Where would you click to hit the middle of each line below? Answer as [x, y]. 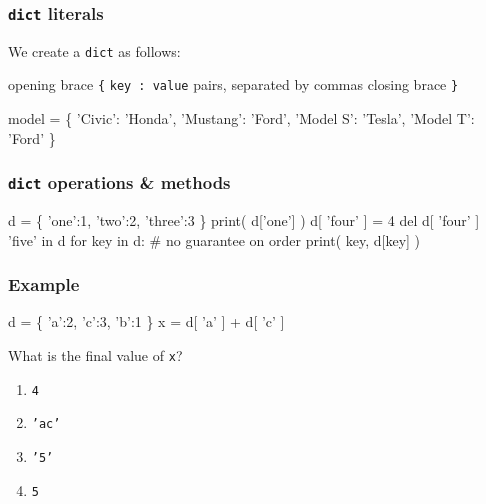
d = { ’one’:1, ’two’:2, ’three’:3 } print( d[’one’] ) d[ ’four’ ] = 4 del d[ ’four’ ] [244, 220]
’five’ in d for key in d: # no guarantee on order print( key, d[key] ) [214, 239]
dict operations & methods [119, 182]
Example [44, 284]
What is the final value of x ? [95, 355]
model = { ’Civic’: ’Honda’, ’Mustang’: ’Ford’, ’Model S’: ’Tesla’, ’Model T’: [241, 118]
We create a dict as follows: [94, 50]
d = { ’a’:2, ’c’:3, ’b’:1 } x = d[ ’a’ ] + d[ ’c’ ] [146, 321]
